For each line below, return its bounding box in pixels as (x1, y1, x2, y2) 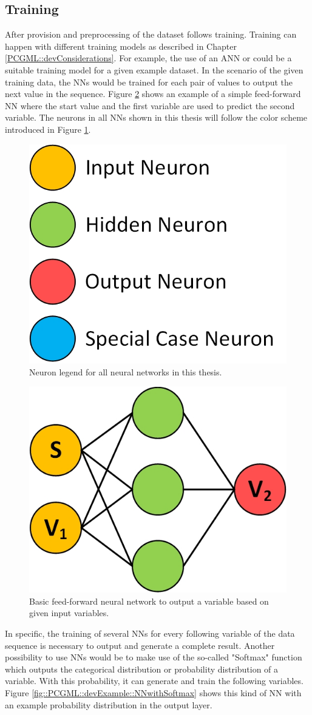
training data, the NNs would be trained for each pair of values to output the (5, 75, 293, 88)
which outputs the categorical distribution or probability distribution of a (5, 662, 279, 675)
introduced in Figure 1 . (5, 123, 91, 135)
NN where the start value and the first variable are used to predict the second (5, 99, 295, 112)
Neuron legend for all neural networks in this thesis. (29, 365, 222, 378)
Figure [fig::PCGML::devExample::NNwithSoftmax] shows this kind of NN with (5, 686, 302, 699)
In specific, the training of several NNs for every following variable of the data (5, 627, 295, 640)
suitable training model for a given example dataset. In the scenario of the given (5, 63, 304, 76)
